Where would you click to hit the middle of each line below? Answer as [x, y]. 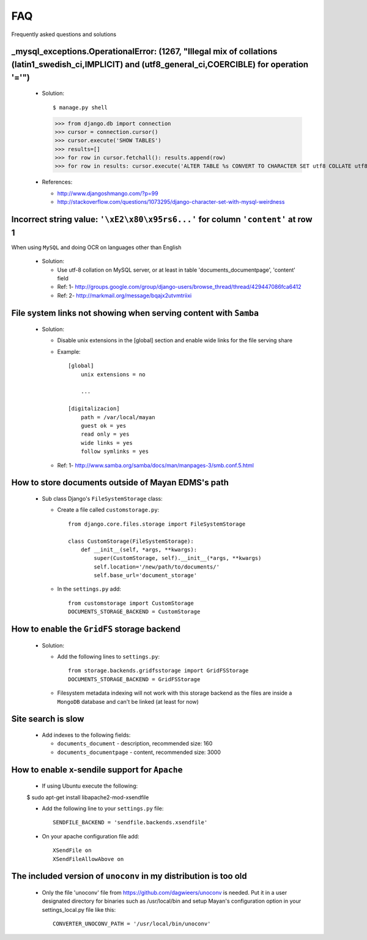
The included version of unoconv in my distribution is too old [129, 876]
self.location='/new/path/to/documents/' [157, 567]
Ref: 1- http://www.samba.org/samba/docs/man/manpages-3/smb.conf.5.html [155, 465]
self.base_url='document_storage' [146, 576]
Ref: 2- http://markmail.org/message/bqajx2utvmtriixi [124, 295]
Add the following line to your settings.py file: [103, 808]
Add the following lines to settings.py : [109, 657]
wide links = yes [106, 443]
